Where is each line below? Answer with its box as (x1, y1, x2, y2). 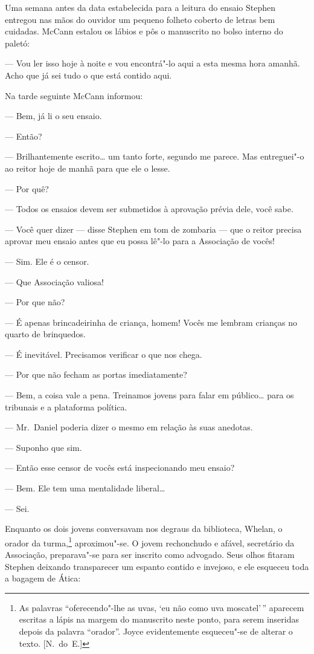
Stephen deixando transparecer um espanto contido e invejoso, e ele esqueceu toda (5, 560, 309, 572)
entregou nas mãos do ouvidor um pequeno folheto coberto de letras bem (5, 13, 275, 25)
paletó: (5, 36, 30, 49)
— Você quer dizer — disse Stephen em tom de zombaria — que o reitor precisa (5, 222, 302, 235)
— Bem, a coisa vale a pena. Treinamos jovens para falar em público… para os (5, 389, 294, 401)
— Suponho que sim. (5, 441, 82, 453)
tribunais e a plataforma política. (5, 400, 127, 413)
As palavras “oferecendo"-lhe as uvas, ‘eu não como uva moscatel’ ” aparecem (19, 601, 304, 614)
